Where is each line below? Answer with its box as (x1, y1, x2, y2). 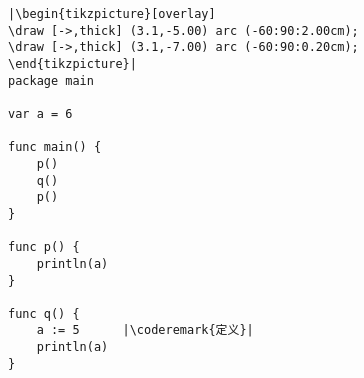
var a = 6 (8, 106, 73, 121)
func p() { (8, 240, 80, 255)
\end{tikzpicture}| (8, 56, 137, 71)
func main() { (8, 140, 102, 155)
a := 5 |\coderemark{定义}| (36, 323, 254, 338)
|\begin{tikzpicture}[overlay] (8, 7, 216, 21)
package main (8, 73, 94, 88)
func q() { (8, 306, 80, 321)
